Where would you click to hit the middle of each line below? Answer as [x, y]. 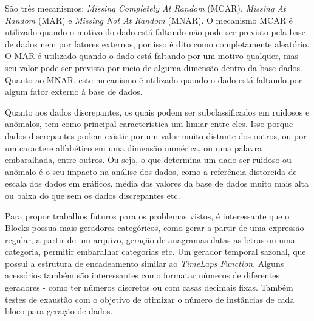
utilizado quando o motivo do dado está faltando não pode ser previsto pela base [155, 32]
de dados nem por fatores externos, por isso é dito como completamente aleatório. [157, 43]
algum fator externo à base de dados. [74, 91]
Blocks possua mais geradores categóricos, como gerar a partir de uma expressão [155, 228]
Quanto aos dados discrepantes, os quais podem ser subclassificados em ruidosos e [157, 112]
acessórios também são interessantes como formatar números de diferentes [142, 275]
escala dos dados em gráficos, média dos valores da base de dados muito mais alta [157, 183]
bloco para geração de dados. [59, 311]
